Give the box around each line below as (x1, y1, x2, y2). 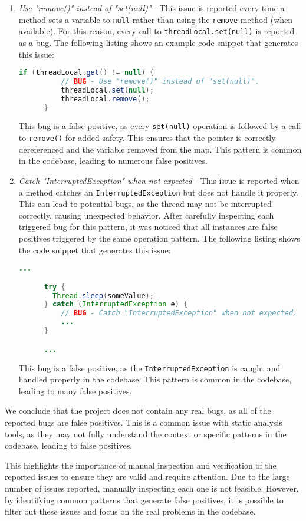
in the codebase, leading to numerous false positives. (18, 154, 208, 167)
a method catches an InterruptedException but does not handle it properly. (18, 186, 298, 198)
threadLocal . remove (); (61, 94, 150, 103)
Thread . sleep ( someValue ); (52, 291, 154, 300)
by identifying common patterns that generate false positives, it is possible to (5, 493, 284, 506)
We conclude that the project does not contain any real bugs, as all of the (5, 404, 271, 417)
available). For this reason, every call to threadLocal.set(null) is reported (18, 25, 295, 37)
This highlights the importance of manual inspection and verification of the (5, 459, 277, 471)
